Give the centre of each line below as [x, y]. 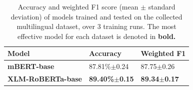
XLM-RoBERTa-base [45, 79]
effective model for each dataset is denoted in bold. [97, 36]
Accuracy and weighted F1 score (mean [78, 6]
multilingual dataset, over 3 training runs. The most [96, 26]
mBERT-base [31, 66]
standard [162, 6]
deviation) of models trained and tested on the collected [96, 16]
